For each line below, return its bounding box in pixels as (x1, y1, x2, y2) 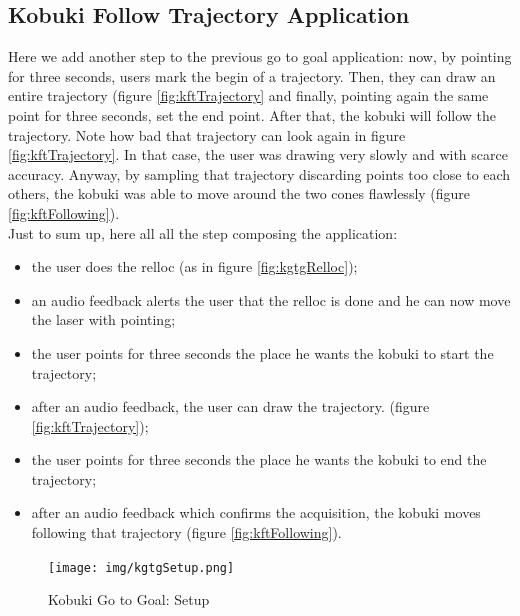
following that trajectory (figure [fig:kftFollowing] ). (31, 522, 342, 543)
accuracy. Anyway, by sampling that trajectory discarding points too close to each (8, 163, 511, 184)
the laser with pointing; (31, 309, 176, 330)
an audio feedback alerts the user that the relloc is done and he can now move (31, 289, 511, 310)
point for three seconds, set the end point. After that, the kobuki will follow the (8, 104, 497, 125)
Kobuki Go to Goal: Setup (48, 589, 210, 610)
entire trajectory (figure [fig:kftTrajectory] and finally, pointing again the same (8, 85, 489, 106)
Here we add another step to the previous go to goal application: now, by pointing (8, 46, 512, 67)
